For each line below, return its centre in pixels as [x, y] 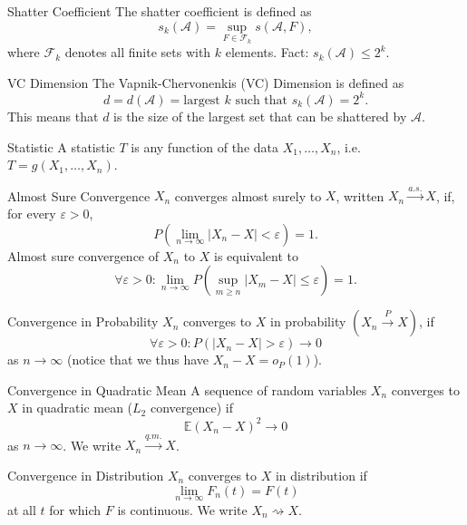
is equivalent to [257, 255]
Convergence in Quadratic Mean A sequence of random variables [187, 389]
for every [32, 214]
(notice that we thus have [137, 360]
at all [22, 509]
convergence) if [191, 408]
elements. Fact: [267, 52]
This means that [53, 116]
